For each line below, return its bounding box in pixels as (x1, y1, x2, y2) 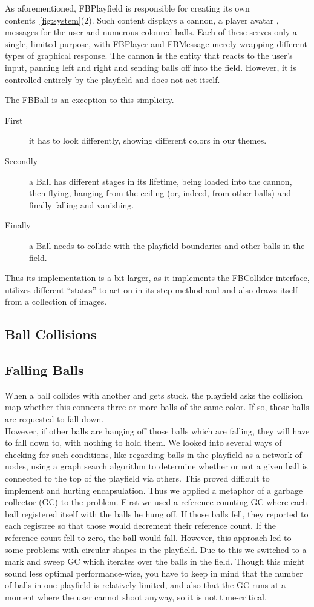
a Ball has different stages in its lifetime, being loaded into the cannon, (29, 174, 292, 187)
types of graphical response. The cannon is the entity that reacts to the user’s (5, 49, 293, 62)
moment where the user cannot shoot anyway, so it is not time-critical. (5, 590, 267, 603)
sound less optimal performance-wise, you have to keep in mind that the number (5, 566, 303, 579)
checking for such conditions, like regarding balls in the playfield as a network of (5, 448, 302, 460)
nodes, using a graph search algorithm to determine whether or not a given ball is (5, 460, 308, 473)
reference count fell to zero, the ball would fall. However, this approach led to (5, 531, 292, 543)
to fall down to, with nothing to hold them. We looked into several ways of (5, 436, 282, 449)
